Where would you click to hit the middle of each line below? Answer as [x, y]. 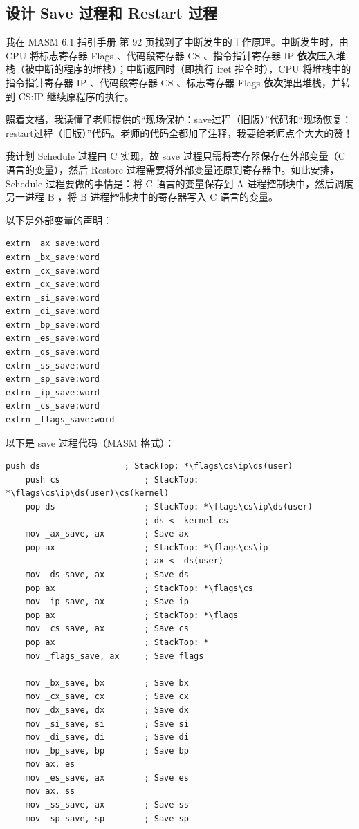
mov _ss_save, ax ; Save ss [107, 805]
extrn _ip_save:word [53, 392]
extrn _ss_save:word [53, 365]
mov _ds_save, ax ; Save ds [107, 574]
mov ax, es [50, 764]
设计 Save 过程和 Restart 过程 [111, 13]
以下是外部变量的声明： [59, 220]
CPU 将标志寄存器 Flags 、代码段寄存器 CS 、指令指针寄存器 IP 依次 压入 [171, 55]
